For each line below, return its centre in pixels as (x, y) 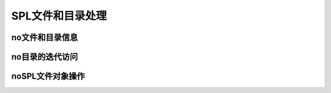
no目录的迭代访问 (44, 57)
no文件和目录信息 (44, 37)
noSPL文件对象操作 (48, 76)
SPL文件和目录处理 (59, 16)
